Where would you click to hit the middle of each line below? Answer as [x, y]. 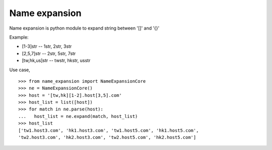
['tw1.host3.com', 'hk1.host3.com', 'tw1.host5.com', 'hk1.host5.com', [109, 130]
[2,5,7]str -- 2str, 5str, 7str [49, 53]
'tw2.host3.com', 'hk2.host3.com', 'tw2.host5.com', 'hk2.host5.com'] [107, 137]
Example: [19, 37]
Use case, [20, 70]
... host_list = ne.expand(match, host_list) [78, 116]
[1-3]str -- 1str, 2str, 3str [47, 46]
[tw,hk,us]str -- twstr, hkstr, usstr [56, 61]
